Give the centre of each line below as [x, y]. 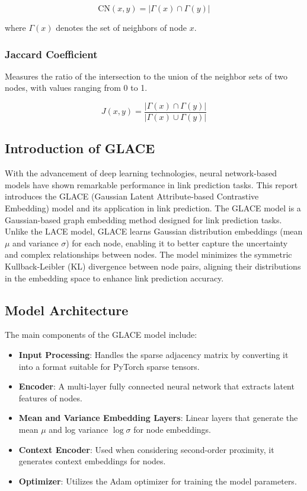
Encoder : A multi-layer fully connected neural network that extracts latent [156, 386]
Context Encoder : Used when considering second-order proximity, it [146, 449]
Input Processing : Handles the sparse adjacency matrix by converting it [153, 354]
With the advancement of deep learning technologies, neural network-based [141, 173]
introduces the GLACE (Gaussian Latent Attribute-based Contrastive [132, 196]
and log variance [79, 429]
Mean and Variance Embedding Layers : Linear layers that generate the [158, 418]
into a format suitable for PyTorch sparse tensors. [109, 366]
